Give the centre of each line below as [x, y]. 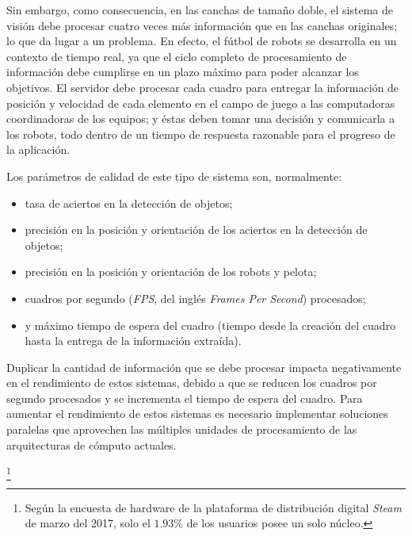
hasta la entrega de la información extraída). [133, 341]
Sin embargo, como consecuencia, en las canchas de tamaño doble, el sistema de [200, 10]
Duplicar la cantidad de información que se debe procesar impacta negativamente [204, 367]
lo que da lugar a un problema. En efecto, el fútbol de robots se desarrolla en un [202, 41]
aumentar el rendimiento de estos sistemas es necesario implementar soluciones [197, 413]
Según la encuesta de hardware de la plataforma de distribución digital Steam [213, 507]
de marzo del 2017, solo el [88, 523]
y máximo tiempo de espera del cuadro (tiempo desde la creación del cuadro [210, 325]
